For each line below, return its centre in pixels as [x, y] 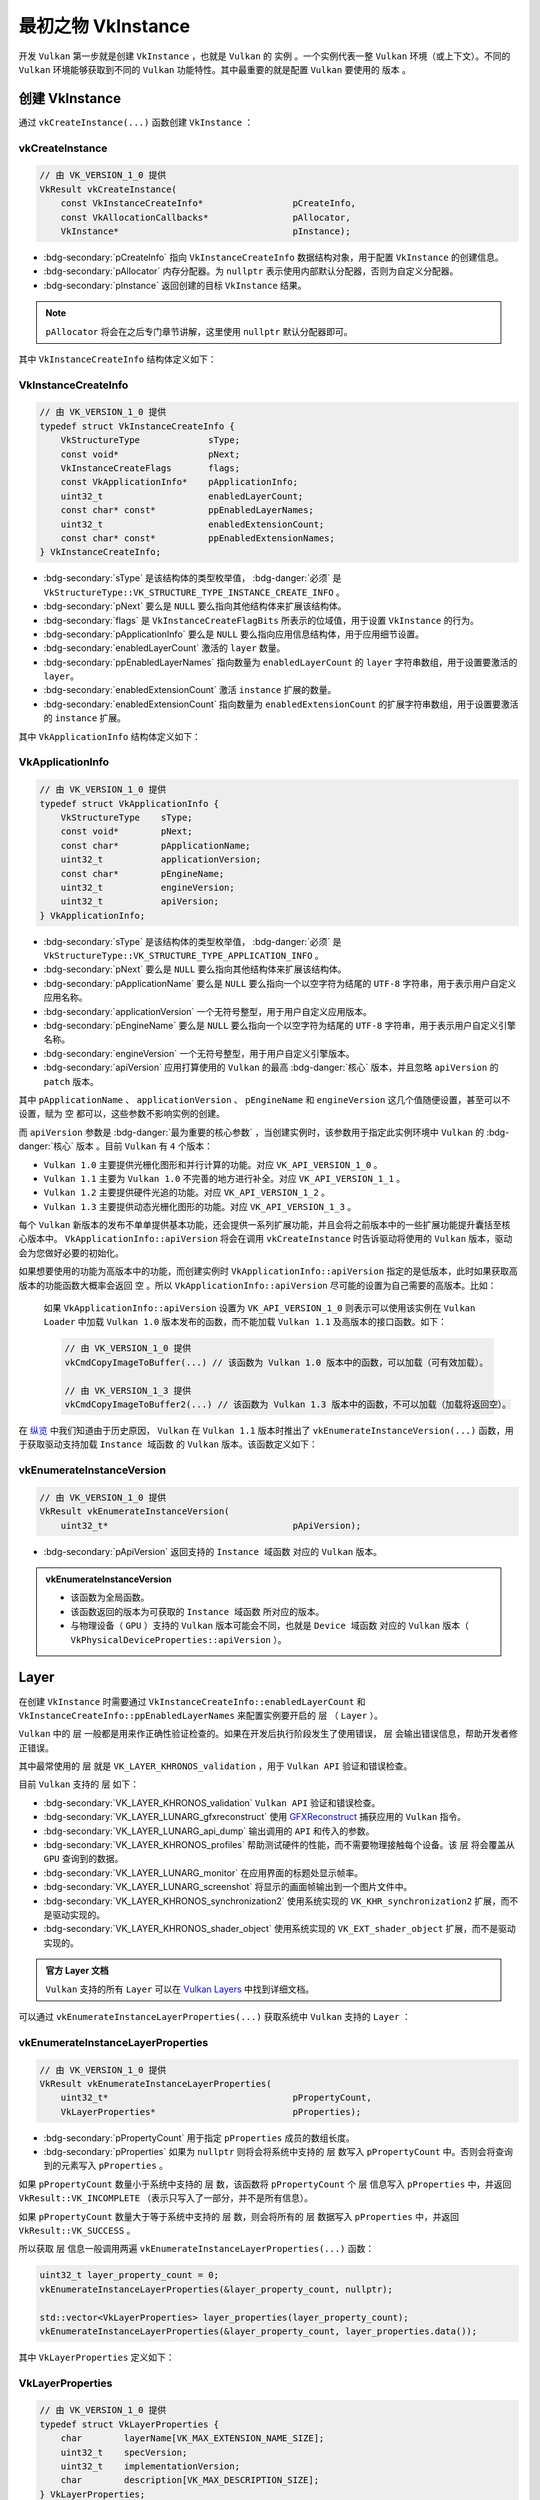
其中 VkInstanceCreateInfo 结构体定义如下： [117, 359]
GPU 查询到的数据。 [83, 1859]
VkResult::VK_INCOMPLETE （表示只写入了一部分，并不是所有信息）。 [166, 2198]
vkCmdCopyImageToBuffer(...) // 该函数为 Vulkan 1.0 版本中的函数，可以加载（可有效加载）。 [276, 1362]
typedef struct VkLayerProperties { [129, 2424]
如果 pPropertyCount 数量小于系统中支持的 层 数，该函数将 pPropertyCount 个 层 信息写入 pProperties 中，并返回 [265, 2184]
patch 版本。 [71, 1081]
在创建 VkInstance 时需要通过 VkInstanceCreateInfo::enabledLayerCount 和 [192, 1701]
